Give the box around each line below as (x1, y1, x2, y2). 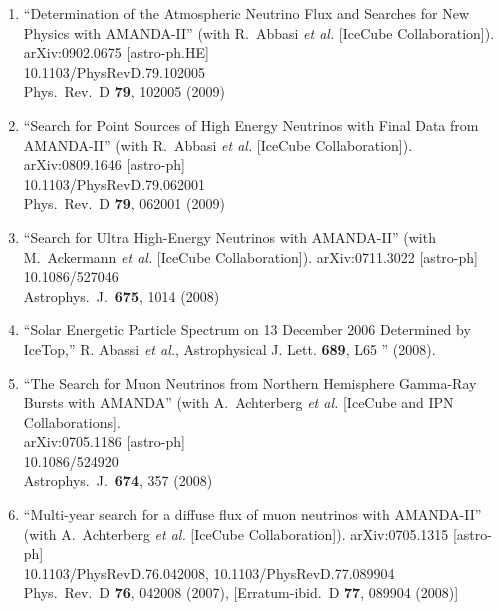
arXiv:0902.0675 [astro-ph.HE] (23, 42, 209, 63)
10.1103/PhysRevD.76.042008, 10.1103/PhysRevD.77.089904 (23, 562, 395, 583)
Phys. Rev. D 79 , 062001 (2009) (23, 193, 225, 214)
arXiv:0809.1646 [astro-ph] (23, 154, 185, 175)
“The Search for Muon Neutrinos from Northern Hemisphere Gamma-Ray (23, 372, 477, 393)
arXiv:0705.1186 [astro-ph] (23, 431, 185, 452)
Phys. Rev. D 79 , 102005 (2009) (23, 81, 225, 102)
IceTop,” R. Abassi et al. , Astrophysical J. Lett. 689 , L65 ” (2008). (23, 338, 436, 359)
